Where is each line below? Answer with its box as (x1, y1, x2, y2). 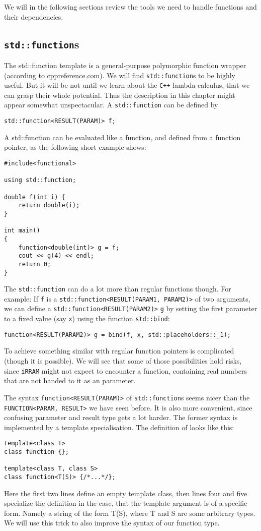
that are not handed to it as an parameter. (4, 375, 136, 386)
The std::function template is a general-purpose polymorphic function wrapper (4, 60, 246, 70)
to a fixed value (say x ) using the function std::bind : (4, 313, 170, 324)
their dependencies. (4, 11, 63, 22)
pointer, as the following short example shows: (4, 142, 146, 152)
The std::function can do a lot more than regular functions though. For (4, 283, 231, 294)
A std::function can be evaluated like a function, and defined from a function (4, 132, 241, 142)
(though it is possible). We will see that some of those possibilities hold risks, (4, 356, 242, 366)
